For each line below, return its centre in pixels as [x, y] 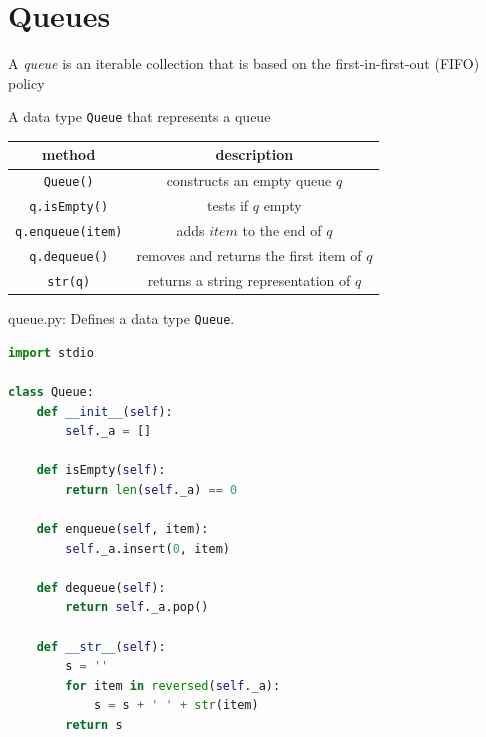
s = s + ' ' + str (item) [176, 705]
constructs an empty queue [249, 180]
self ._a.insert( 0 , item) [147, 548]
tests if [228, 205]
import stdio [51, 352]
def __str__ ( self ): [101, 646]
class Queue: [51, 391]
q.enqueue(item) [69, 232]
